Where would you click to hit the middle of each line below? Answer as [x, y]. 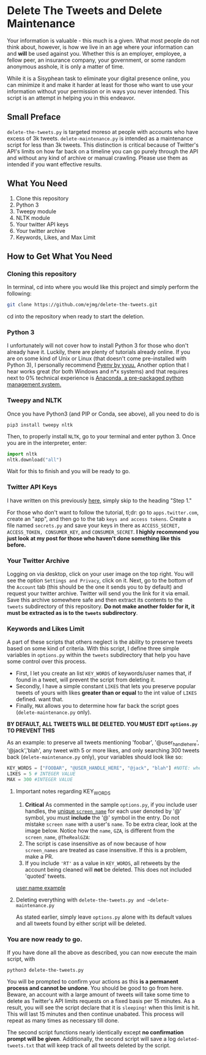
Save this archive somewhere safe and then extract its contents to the [95, 600]
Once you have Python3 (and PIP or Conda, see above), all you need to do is [103, 414]
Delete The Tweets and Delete [85, 11]
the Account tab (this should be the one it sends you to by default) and [95, 587]
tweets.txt [21, 1046]
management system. [34, 384]
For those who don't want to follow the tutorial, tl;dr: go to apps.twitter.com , [103, 512]
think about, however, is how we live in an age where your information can [100, 47]
